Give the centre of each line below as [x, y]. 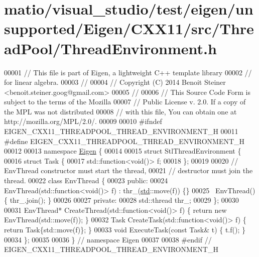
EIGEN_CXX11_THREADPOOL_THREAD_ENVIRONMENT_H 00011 [121, 131]
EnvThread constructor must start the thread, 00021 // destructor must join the [128, 170]
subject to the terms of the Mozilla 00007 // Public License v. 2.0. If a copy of [125, 102]
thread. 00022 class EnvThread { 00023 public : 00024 [86, 180]
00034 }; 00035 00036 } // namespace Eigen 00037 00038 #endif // [108, 239]
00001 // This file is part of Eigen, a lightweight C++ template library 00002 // [128, 72]
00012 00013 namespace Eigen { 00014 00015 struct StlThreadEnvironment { [123, 151]
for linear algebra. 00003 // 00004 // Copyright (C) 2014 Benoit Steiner [115, 82]
